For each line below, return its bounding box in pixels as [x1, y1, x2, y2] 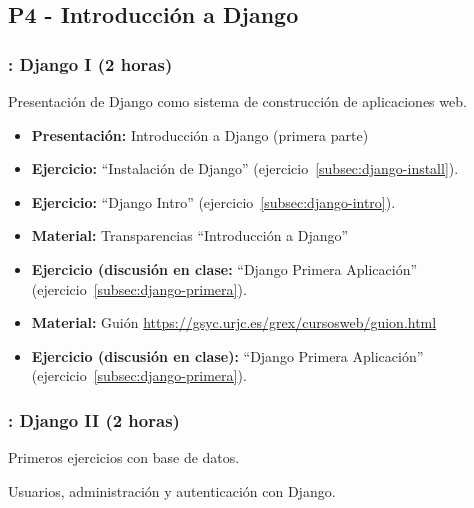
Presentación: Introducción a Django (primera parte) [31, 124, 369, 145]
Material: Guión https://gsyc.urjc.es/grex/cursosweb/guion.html [31, 312, 437, 333]
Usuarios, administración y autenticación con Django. [8, 480, 336, 501]
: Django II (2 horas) [8, 407, 180, 432]
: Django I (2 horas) [8, 51, 173, 76]
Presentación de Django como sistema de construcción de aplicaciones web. [8, 91, 467, 111]
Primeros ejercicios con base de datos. [8, 447, 240, 468]
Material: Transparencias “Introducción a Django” [31, 225, 349, 246]
